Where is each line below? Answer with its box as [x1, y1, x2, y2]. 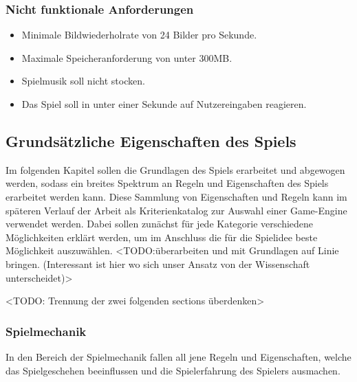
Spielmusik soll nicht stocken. [21, 74, 145, 88]
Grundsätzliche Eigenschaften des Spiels [6, 130, 296, 151]
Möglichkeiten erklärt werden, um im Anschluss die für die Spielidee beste [6, 229, 318, 244]
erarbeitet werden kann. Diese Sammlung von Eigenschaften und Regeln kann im [6, 189, 347, 203]
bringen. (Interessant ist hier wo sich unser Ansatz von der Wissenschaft [6, 256, 310, 271]
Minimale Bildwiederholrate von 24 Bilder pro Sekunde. [21, 27, 257, 42]
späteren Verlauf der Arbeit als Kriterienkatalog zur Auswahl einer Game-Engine [6, 203, 347, 217]
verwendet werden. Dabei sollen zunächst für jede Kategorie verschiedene [6, 216, 314, 231]
